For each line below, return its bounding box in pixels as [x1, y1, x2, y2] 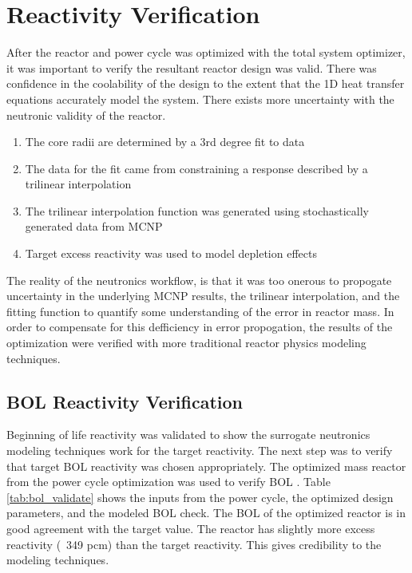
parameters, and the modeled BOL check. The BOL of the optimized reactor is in [6, 504, 406, 521]
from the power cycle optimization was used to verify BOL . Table [6, 473, 331, 490]
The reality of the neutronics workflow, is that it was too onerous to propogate [6, 271, 392, 288]
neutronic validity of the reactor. [6, 106, 166, 123]
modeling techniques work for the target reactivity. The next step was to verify [6, 442, 393, 459]
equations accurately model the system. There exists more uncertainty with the [6, 90, 394, 107]
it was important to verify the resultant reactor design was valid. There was [6, 59, 377, 76]
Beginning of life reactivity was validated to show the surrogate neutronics [6, 426, 370, 443]
